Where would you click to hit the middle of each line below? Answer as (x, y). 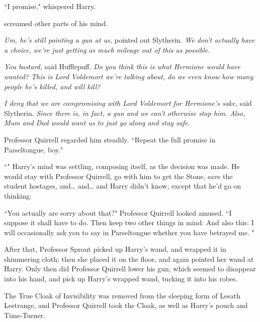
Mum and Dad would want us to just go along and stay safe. (97, 123)
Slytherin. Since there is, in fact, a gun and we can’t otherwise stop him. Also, (125, 113)
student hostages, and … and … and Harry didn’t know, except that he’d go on (123, 186)
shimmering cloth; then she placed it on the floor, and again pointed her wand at (129, 259)
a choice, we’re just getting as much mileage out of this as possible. (107, 49)
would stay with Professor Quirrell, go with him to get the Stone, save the (118, 176)
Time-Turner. (25, 315)
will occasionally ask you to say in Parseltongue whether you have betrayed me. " (129, 232)
